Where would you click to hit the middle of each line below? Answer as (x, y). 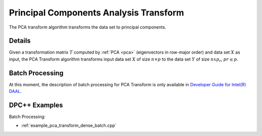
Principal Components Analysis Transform (97, 13)
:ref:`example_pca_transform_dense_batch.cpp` (69, 125)
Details (20, 41)
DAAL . (15, 91)
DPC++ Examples (36, 105)
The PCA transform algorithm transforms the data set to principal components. (88, 27)
